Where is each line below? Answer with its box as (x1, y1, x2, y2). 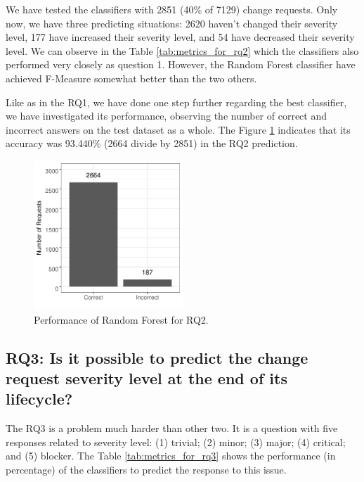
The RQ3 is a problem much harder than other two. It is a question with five (6, 421, 338, 436)
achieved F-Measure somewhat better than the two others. (6, 70, 257, 85)
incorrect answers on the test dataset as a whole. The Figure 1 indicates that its (6, 122, 351, 137)
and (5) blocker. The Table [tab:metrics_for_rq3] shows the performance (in (6, 448, 336, 463)
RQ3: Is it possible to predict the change (6, 346, 308, 368)
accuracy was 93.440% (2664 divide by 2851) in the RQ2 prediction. (6, 136, 298, 151)
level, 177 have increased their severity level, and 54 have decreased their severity (6, 30, 355, 44)
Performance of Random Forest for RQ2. (34, 312, 209, 326)
